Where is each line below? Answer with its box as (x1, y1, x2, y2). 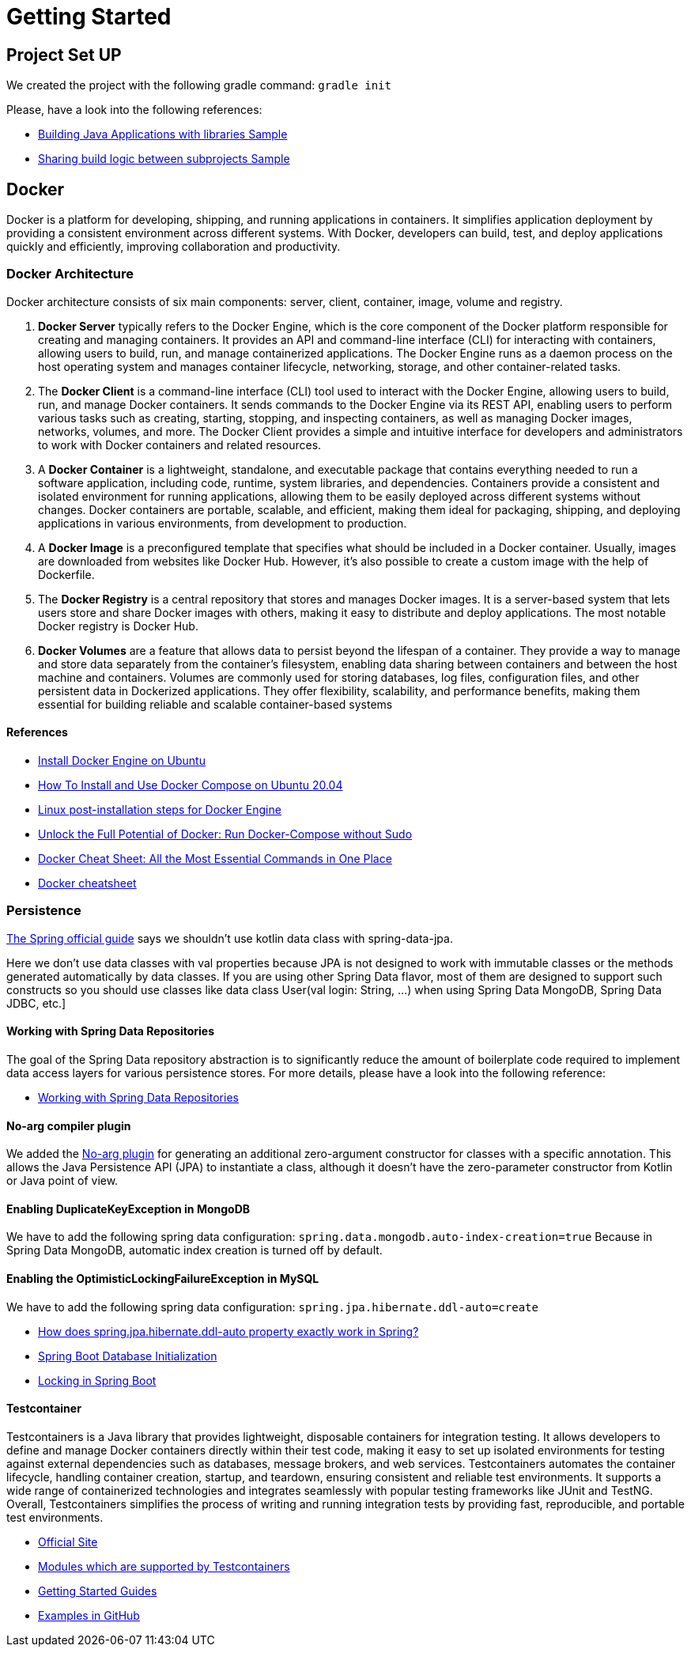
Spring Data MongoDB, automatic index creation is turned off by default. (6, 1243, 383, 1258)
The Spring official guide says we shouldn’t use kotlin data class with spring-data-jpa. (6, 931, 453, 945)
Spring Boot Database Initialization (38, 1348, 217, 1363)
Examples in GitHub (38, 1608, 140, 1622)
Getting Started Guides (38, 1583, 157, 1598)
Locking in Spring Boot (38, 1373, 157, 1387)
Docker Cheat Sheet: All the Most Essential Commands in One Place (38, 851, 392, 865)
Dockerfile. (38, 567, 95, 581)
